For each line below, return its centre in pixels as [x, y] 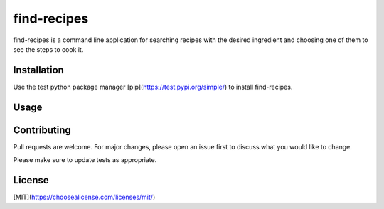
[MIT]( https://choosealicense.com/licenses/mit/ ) [84, 197]
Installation [38, 70]
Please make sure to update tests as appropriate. [85, 160]
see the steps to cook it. [48, 49]
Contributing [42, 130]
